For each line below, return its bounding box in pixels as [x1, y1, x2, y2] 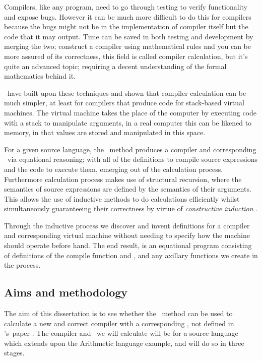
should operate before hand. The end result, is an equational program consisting [4, 240, 252, 251]
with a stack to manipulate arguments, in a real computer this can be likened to [4, 117, 252, 128]
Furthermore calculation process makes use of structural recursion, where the [4, 173, 242, 184]
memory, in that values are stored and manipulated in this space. [4, 127, 206, 138]
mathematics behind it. [4, 71, 76, 81]
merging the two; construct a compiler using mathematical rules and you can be [4, 41, 251, 51]
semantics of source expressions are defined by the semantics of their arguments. [4, 184, 251, 194]
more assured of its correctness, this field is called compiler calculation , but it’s [4, 50, 248, 61]
